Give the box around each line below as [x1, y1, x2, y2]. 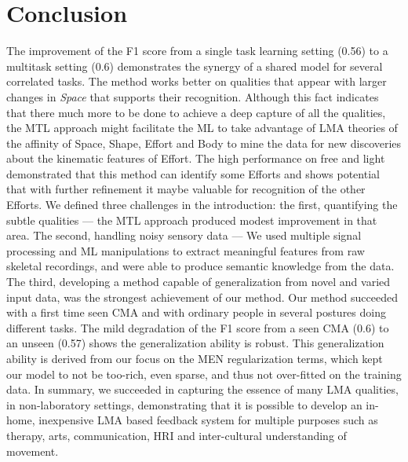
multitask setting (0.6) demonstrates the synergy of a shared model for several [6, 57, 383, 74]
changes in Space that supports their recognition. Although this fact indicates [6, 88, 379, 104]
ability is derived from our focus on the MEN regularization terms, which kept [6, 350, 383, 366]
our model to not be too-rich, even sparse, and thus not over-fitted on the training [6, 365, 402, 382]
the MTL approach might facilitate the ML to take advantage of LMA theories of [6, 119, 398, 136]
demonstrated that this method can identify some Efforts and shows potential [6, 165, 380, 181]
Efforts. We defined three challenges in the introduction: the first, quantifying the [6, 196, 398, 213]
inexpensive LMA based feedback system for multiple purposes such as [38, 412, 378, 428]
